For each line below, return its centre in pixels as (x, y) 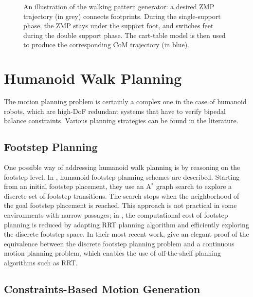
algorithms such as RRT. (41, 263)
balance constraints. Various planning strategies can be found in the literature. (121, 121)
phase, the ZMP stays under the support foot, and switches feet (118, 26)
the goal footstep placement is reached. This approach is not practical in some (120, 205)
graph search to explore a (194, 186)
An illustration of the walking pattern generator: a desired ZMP (119, 6)
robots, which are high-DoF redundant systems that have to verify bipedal (115, 111)
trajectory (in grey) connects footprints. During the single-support (122, 16)
